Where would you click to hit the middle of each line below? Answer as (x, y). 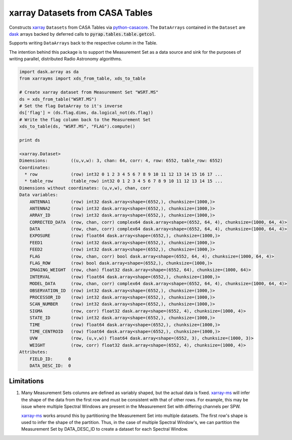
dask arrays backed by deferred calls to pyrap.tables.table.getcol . (83, 34)
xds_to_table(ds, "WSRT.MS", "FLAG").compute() (77, 126)
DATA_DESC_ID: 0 (50, 366)
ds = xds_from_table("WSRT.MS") (58, 99)
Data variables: (39, 195)
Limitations (26, 381)
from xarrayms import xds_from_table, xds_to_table (83, 79)
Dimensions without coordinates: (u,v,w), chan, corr (85, 188)
